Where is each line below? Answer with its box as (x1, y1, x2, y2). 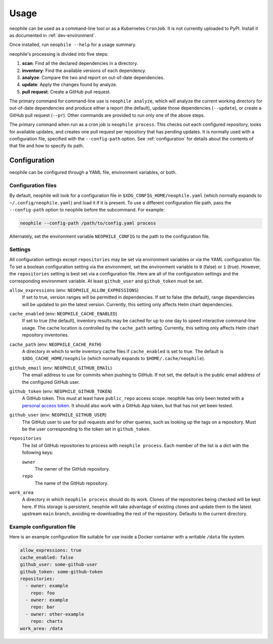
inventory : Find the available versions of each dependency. (22, 67, 147, 74)
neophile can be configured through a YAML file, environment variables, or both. (9, 169, 177, 175)
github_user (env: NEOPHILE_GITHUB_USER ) (9, 412, 107, 418)
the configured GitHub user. (22, 379, 80, 385)
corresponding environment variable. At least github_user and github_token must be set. (9, 278, 203, 284)
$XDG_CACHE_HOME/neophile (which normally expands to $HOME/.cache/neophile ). (22, 355, 205, 362)
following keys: (22, 449, 54, 456)
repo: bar (30, 604, 55, 610)
